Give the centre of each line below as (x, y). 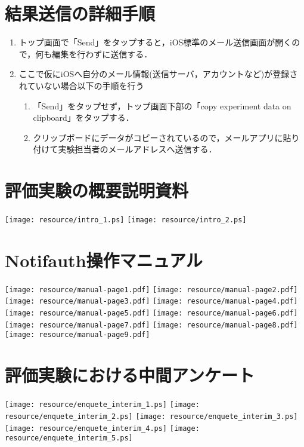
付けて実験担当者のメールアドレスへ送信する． (125, 149)
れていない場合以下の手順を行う (81, 85)
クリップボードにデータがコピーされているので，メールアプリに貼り (166, 137)
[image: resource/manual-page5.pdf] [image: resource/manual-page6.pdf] (151, 313)
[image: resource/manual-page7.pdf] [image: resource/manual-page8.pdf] (151, 325)
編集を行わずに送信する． (102, 53)
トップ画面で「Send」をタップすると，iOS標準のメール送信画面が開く (155, 42)
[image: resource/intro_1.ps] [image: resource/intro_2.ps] (126, 220)
